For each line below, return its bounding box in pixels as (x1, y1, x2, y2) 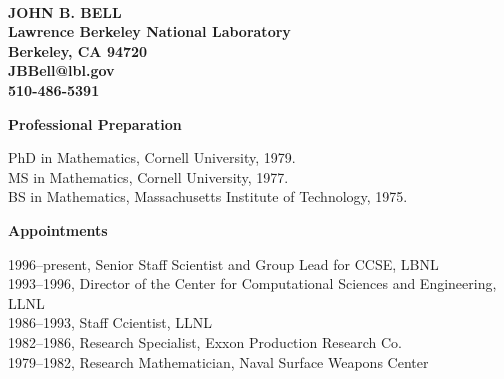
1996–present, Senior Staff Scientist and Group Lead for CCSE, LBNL (8, 253, 439, 274)
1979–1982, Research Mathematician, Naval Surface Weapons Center (8, 351, 429, 372)
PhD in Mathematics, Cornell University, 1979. (8, 147, 296, 168)
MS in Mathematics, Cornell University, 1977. (8, 166, 289, 187)
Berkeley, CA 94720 (8, 40, 148, 61)
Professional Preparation (8, 113, 182, 134)
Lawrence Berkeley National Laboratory (8, 21, 291, 42)
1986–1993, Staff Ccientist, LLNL (8, 312, 213, 333)
